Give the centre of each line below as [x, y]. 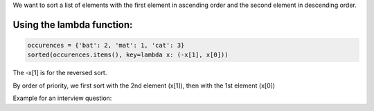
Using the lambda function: [73, 24]
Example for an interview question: [62, 98]
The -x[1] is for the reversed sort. [60, 73]
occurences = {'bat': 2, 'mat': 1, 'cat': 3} [106, 45]
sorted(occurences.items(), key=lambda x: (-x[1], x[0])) [128, 55]
